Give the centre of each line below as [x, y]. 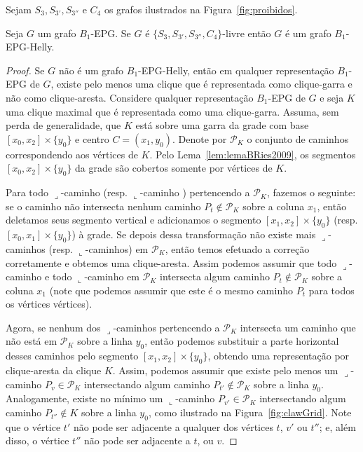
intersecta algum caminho [215, 276]
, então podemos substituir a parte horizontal [242, 341]
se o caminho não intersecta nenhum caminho [103, 206]
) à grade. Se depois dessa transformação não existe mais [194, 234]
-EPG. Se [111, 33]
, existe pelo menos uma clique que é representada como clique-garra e [201, 84]
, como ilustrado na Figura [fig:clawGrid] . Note [250, 412]
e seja [332, 97]
